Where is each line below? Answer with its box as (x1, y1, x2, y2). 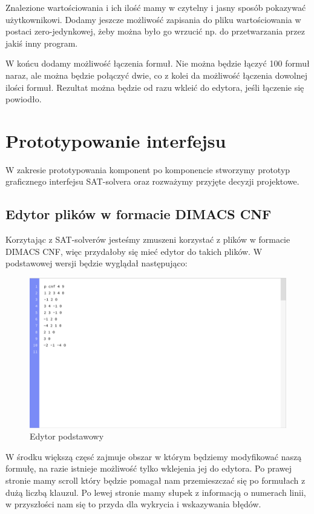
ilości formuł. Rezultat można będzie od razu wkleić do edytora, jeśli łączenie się (5, 81, 304, 93)
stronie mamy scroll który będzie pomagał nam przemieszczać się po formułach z (5, 474, 306, 487)
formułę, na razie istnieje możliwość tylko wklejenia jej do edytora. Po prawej (5, 462, 292, 475)
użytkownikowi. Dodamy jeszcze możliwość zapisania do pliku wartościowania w (5, 13, 301, 25)
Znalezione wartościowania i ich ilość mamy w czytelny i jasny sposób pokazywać (5, 1, 306, 13)
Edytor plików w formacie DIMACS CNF (5, 205, 272, 223)
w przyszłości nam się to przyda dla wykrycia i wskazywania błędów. (5, 498, 261, 510)
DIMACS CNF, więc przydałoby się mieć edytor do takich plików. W (5, 245, 263, 257)
